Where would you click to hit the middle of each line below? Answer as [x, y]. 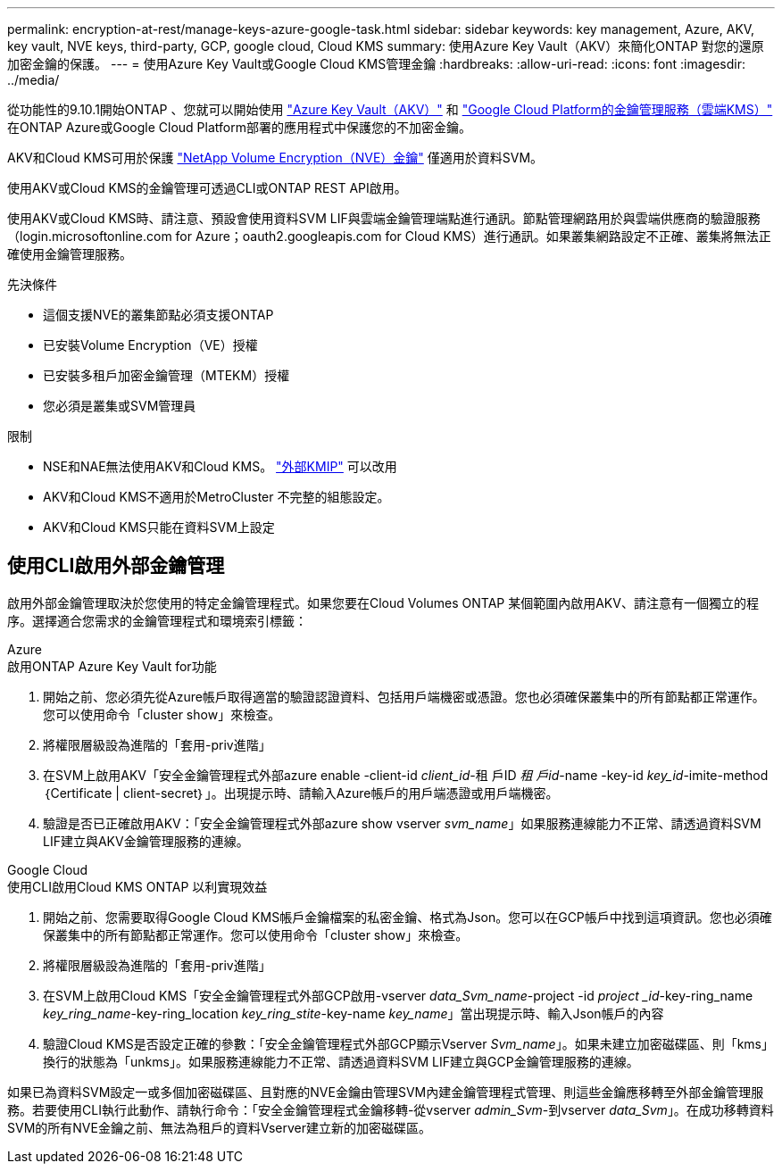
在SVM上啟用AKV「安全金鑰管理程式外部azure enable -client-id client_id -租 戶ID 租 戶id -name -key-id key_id [363, 775]
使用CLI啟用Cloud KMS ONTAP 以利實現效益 [137, 886]
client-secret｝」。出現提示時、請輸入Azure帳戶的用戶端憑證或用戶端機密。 [341, 793]
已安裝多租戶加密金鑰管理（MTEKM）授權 [166, 375]
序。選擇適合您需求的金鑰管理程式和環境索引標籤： [157, 620]
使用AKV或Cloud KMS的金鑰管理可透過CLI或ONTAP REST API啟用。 [207, 188]
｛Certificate [78, 793]
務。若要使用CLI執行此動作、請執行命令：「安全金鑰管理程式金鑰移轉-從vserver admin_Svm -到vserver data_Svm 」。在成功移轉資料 [391, 1109]
